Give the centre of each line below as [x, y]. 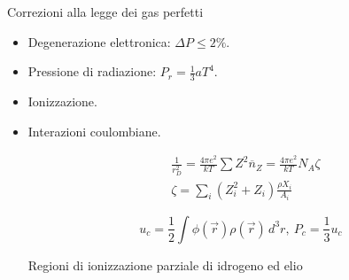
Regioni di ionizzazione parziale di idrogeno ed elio [165, 264]
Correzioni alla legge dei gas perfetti [105, 12]
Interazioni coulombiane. [94, 131]
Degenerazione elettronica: [99, 41]
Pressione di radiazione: [92, 71]
